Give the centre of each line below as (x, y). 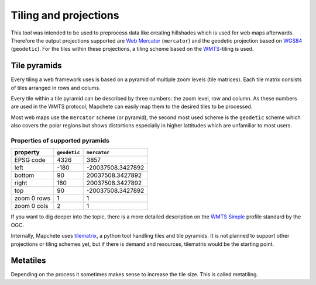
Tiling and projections (65, 15)
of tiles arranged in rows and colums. (56, 88)
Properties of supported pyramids (60, 140)
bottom (24, 175)
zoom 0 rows (32, 199)
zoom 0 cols (31, 206)
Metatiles (28, 261)
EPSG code (30, 160)
